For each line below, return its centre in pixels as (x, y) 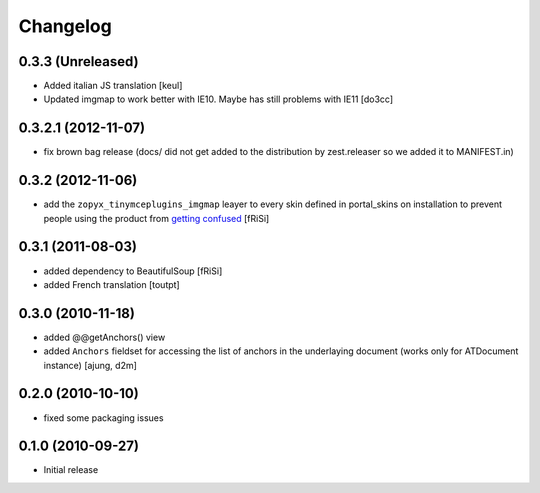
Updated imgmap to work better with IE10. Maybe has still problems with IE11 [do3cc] (218, 99)
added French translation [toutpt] (111, 284)
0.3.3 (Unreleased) (78, 61)
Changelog (65, 26)
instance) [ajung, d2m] (90, 365)
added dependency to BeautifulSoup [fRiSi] (133, 271)
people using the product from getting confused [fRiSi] (156, 218)
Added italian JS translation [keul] (113, 86)
